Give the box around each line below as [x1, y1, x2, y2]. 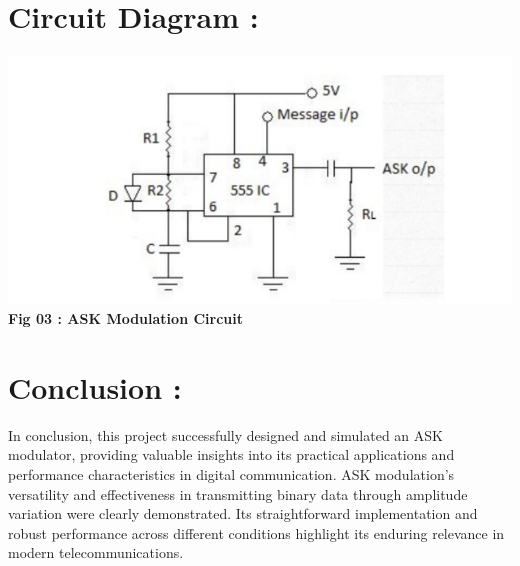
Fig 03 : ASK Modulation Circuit [8, 308, 244, 329]
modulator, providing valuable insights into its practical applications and [8, 444, 455, 465]
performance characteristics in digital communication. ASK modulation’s [8, 463, 455, 484]
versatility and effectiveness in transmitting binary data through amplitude [8, 483, 468, 504]
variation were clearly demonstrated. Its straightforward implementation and [8, 503, 478, 524]
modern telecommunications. [8, 542, 184, 563]
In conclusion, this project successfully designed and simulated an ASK [8, 424, 443, 445]
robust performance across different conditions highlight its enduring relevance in [8, 522, 505, 543]
